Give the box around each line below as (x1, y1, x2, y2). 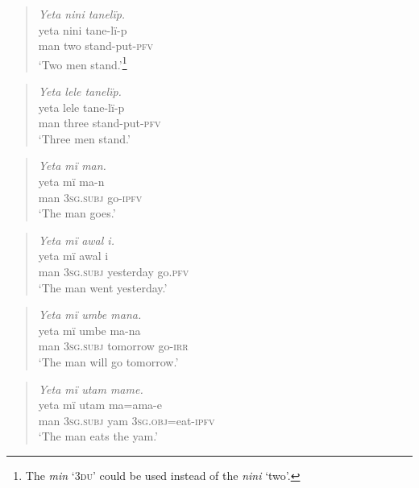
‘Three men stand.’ (38, 130, 131, 147)
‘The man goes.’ (38, 205, 116, 221)
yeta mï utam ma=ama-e (38, 396, 162, 413)
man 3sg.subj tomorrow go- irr (38, 337, 189, 354)
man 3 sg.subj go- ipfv (38, 188, 143, 205)
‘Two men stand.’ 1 (38, 53, 127, 72)
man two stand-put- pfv (38, 37, 154, 54)
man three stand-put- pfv (38, 114, 161, 131)
